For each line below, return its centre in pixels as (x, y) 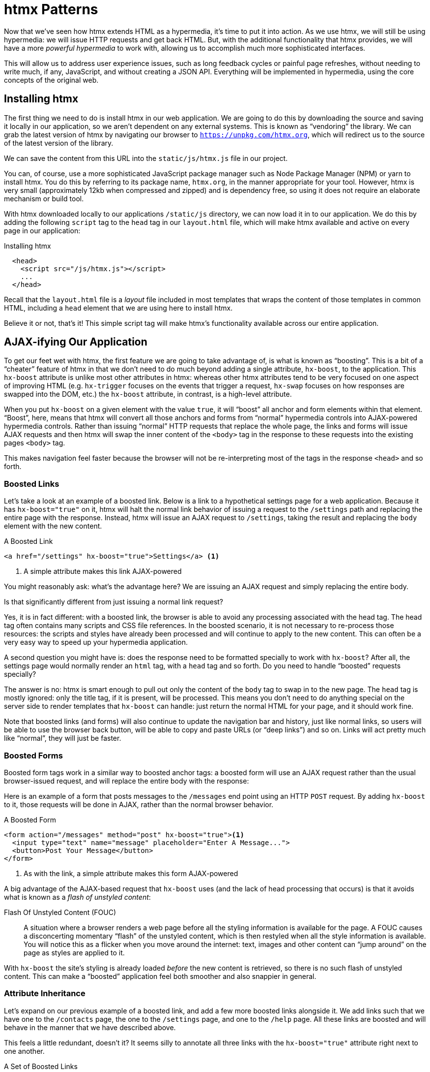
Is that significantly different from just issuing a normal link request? (114, 602)
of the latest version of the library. (59, 143)
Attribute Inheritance (45, 993)
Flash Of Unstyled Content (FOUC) (60, 912)
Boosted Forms (33, 755)
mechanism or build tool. (44, 198)
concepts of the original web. (51, 80)
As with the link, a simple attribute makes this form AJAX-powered (131, 873)
